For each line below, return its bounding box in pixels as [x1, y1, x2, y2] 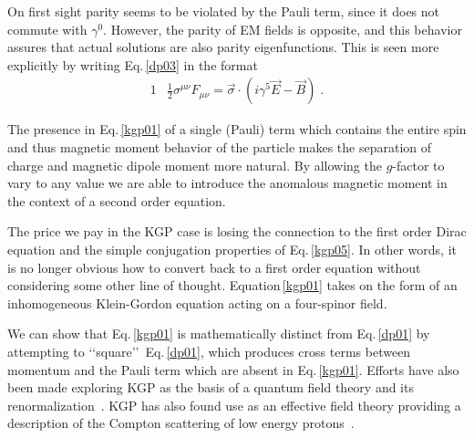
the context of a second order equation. [7, 191, 226, 210]
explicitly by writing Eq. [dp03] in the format [7, 55, 258, 74]
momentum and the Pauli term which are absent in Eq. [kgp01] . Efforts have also [7, 360, 459, 379]
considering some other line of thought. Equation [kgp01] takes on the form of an [7, 276, 458, 295]
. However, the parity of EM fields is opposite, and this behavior [103, 19, 462, 38]
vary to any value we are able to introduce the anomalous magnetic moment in [7, 173, 448, 193]
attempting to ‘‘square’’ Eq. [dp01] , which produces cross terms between [7, 341, 411, 360]
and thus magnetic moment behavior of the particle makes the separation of [7, 138, 432, 156]
